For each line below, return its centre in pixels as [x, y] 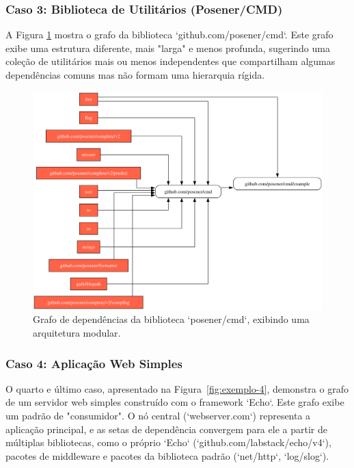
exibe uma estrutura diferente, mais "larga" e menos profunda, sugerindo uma [168, 48]
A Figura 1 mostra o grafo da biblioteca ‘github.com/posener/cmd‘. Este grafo [169, 35]
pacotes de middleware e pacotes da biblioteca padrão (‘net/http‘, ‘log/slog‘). [167, 455]
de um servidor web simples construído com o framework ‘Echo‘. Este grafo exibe [175, 402]
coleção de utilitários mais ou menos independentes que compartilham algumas [171, 61]
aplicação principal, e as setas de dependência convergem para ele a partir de [166, 429]
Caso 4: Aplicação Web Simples [94, 363]
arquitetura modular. [77, 333]
